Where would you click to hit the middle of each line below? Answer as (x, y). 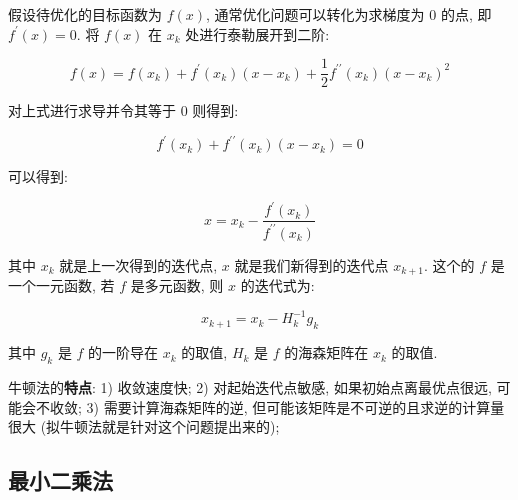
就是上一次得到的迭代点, (138, 264)
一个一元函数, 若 (61, 285)
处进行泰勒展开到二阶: (257, 33)
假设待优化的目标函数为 (85, 14)
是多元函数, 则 (177, 285)
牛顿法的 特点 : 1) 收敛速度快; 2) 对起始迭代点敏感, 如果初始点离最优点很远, (250, 386)
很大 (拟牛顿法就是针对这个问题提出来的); (144, 426)
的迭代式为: (277, 285)
